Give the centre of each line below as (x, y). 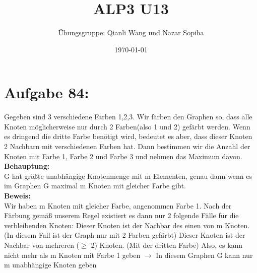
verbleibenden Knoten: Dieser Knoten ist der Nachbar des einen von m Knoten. (127, 225)
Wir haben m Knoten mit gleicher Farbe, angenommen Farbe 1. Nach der (118, 205)
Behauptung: (27, 166)
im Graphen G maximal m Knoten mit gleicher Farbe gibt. (95, 186)
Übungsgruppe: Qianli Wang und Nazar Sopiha (131, 32)
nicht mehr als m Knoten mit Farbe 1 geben (72, 255)
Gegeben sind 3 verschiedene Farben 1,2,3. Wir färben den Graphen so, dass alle (128, 117)
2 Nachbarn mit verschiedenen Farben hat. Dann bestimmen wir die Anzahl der (127, 146)
